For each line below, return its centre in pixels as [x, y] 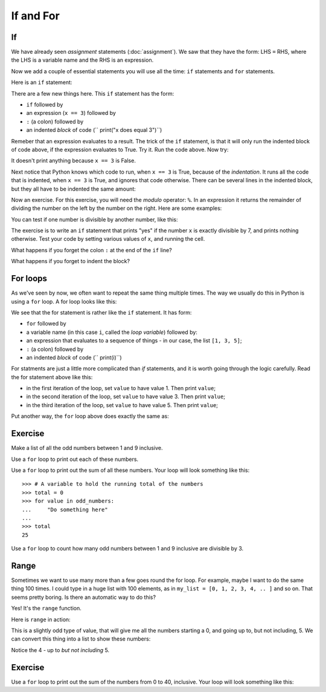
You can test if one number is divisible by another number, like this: [94, 219]
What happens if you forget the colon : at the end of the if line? [91, 250]
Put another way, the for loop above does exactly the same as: [90, 416]
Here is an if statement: [42, 82]
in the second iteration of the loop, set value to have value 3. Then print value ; [126, 397]
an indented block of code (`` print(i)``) [74, 357]
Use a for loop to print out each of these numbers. [75, 459]
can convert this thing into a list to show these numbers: [81, 639]
